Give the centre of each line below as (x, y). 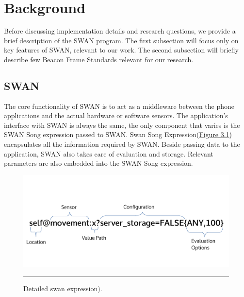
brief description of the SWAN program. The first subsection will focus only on (121, 40)
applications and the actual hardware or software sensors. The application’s (116, 115)
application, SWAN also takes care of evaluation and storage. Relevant (109, 153)
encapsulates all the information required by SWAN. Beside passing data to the (122, 144)
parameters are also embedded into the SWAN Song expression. (98, 163)
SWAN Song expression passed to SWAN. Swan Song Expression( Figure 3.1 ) (118, 134)
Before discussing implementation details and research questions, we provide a (120, 31)
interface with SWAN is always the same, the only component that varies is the (122, 125)
